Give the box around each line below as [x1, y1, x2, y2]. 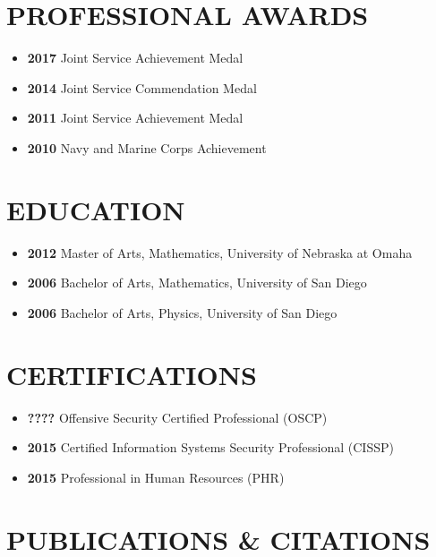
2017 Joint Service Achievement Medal [27, 48, 244, 67]
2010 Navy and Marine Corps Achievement [27, 138, 267, 157]
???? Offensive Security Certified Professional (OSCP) [27, 407, 328, 426]
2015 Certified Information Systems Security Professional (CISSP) [27, 438, 394, 457]
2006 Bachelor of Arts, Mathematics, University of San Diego [27, 273, 367, 292]
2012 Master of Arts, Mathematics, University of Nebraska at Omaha [27, 243, 413, 261]
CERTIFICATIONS [6, 356, 257, 392]
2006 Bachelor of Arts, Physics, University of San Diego [27, 303, 338, 321]
